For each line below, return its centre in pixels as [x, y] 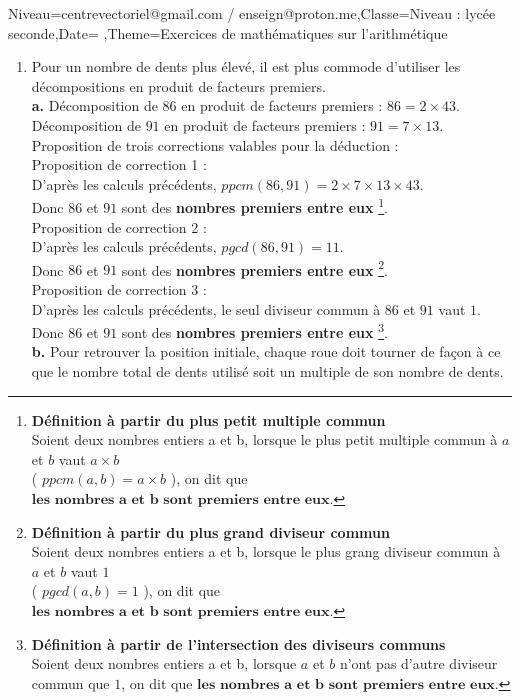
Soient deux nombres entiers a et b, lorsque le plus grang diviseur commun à [266, 551]
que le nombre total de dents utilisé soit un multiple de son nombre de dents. [267, 371]
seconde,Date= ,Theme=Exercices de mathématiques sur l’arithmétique [228, 32]
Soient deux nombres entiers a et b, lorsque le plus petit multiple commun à [264, 439]
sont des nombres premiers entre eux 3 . [254, 330]
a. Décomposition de [94, 105]
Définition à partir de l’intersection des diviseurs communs [238, 643]
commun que [70, 682]
